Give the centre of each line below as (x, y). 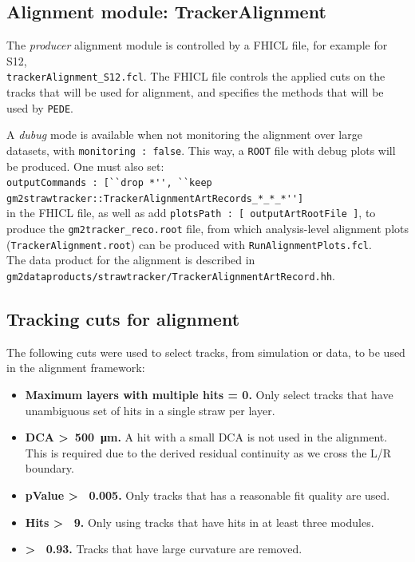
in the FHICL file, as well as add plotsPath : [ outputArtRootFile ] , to (191, 213)
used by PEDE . (40, 107)
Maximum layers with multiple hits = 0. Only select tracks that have (209, 395)
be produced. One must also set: (85, 166)
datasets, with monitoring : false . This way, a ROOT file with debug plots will (201, 150)
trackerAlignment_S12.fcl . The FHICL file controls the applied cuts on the (196, 76)
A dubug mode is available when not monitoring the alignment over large (184, 135)
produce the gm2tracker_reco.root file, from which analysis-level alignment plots (207, 229)
